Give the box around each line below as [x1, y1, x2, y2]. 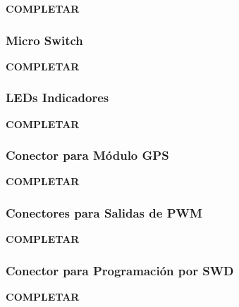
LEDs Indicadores [6, 89, 109, 106]
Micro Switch [6, 31, 83, 49]
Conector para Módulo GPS [6, 146, 169, 164]
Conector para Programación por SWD [6, 261, 234, 279]
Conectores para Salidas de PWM [6, 203, 202, 221]
